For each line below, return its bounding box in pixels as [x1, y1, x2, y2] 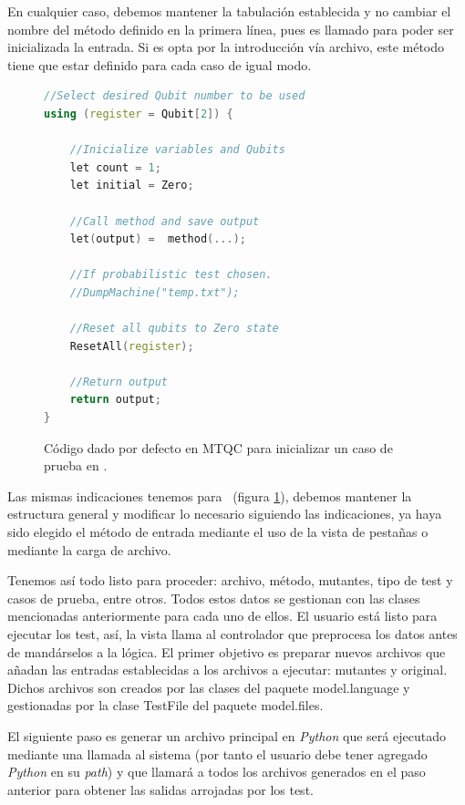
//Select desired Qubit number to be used [44, 89, 305, 103]
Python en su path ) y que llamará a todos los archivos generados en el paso [7, 762, 426, 781]
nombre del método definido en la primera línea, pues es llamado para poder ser [7, 19, 454, 38]
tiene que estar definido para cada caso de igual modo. [7, 55, 312, 74]
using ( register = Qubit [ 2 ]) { [44, 107, 233, 120]
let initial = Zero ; [69, 179, 194, 192]
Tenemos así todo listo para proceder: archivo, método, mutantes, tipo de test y [7, 571, 453, 590]
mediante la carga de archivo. [7, 540, 171, 559]
